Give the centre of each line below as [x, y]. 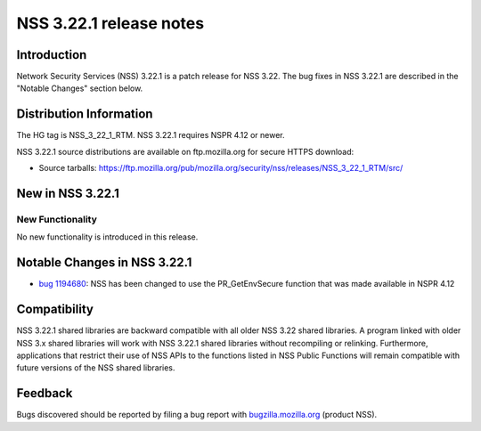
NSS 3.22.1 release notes [110, 23]
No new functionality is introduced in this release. [107, 237]
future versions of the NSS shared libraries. [96, 368]
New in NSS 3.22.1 [68, 193]
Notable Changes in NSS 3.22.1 [104, 263]
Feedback [45, 393]
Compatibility [55, 309]
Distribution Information [85, 114]
